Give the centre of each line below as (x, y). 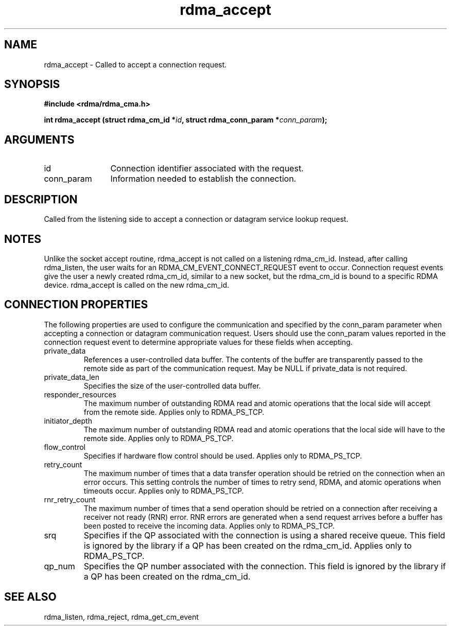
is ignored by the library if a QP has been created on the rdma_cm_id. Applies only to (248, 545)
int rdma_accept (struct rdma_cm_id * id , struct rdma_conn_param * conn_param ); (186, 120)
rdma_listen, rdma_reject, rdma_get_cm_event (121, 617)
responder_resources (80, 394)
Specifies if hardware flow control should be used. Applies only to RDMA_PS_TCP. (223, 456)
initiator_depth (68, 421)
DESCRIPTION (41, 199)
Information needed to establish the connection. (203, 179)
